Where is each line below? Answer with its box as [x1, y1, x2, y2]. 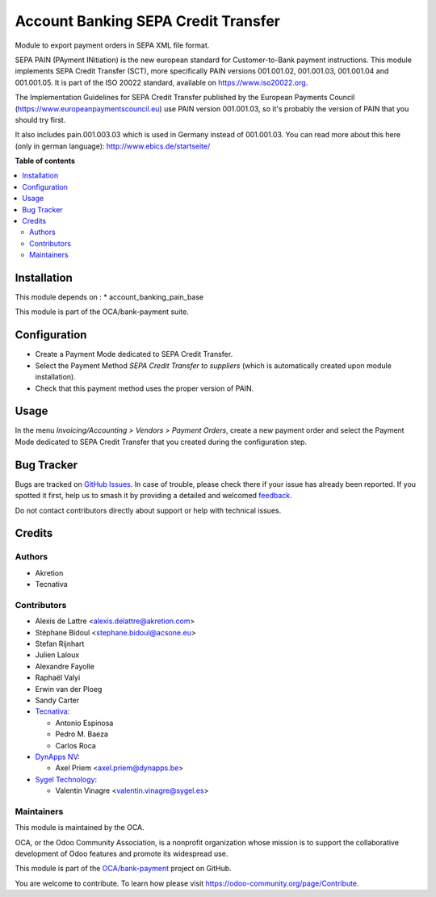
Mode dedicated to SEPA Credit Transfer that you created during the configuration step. [15, 437, 307, 446]
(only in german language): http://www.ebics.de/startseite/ [15, 141, 211, 151]
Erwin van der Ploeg [35, 684, 103, 694]
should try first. [15, 115, 66, 124]
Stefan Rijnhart [35, 639, 85, 649]
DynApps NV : [35, 752, 80, 761]
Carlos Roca [55, 740, 96, 750]
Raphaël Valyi [35, 673, 81, 682]
